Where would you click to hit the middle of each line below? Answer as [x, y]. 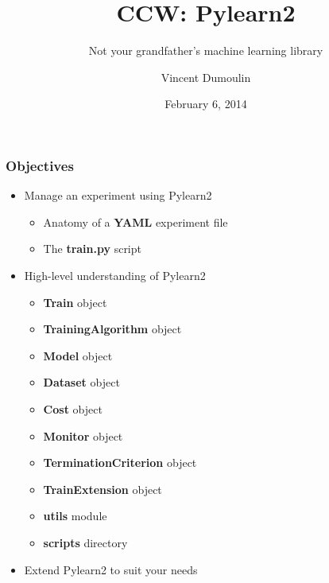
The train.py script [92, 249]
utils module [75, 516]
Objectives [40, 165]
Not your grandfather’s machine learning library [206, 51]
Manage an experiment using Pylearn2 [118, 195]
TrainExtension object [103, 489]
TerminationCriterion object [120, 463]
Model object [78, 355]
